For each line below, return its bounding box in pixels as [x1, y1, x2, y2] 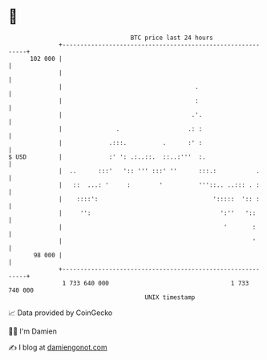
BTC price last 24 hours [130, 34, 214, 42]
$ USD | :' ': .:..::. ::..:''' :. [8, 152, 206, 161]
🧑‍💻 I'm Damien [8, 326, 58, 336]
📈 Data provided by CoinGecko [8, 308, 113, 318]
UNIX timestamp [144, 293, 196, 301]
